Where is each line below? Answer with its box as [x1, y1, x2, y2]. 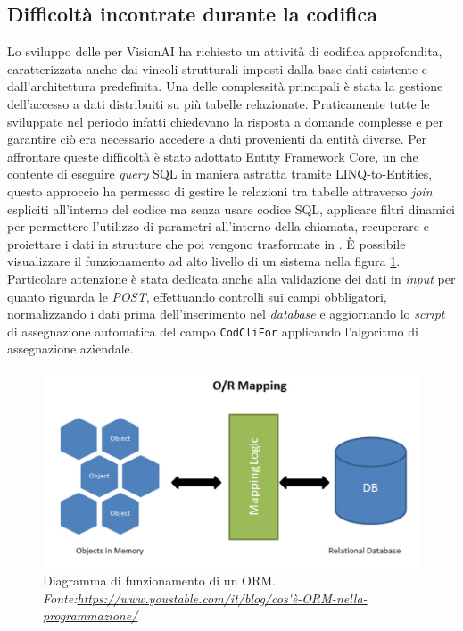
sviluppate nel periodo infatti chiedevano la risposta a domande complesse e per [7, 112, 443, 130]
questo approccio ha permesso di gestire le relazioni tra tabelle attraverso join [7, 181, 433, 200]
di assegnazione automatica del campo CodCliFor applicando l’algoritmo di [7, 321, 418, 340]
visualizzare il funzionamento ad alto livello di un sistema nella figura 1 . [7, 252, 401, 270]
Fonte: [43, 588, 78, 607]
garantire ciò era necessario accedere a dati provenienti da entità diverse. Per [7, 129, 427, 148]
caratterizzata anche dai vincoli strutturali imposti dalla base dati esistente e [7, 59, 428, 78]
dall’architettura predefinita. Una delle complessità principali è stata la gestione [7, 77, 443, 95]
